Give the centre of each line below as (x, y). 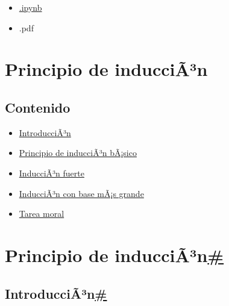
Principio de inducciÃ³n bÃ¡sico (78, 153)
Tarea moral (42, 214)
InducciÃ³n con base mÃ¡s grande (81, 193)
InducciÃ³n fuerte (52, 173)
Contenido (38, 107)
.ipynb (30, 7)
